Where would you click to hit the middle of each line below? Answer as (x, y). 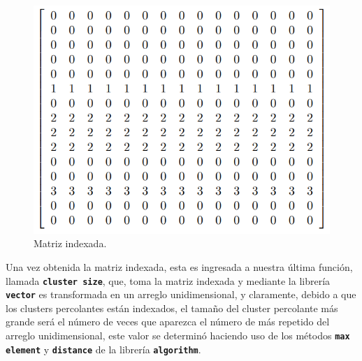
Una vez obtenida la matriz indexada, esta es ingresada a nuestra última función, (179, 266)
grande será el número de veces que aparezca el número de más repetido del (168, 322)
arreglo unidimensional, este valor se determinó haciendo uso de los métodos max (178, 336)
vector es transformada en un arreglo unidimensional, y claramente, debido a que (181, 294)
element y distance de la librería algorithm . (103, 349)
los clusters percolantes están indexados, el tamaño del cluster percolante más (172, 308)
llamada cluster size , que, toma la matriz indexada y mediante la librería (168, 280)
